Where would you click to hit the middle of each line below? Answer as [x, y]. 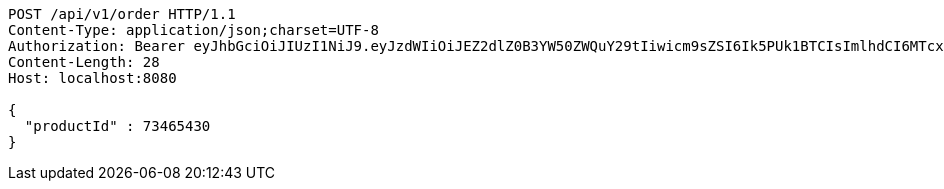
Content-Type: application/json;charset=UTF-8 [193, 30]
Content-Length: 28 [84, 62]
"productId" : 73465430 [117, 126]
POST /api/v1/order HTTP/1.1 [122, 14]
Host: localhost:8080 [92, 78]
